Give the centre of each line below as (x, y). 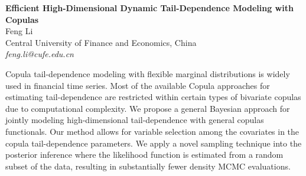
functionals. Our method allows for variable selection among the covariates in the (152, 131)
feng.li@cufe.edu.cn (40, 54)
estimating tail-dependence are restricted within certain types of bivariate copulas (153, 97)
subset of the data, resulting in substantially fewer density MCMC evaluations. (148, 166)
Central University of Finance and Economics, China (101, 42)
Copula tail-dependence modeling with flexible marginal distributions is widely (148, 73)
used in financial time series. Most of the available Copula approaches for (138, 85)
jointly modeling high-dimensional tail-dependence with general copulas (135, 120)
